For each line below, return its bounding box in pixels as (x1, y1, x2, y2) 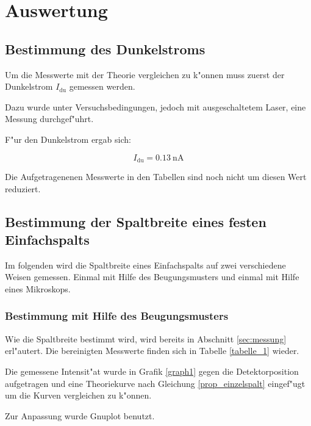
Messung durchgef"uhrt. (5, 112, 94, 125)
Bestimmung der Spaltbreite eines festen (5, 212, 266, 231)
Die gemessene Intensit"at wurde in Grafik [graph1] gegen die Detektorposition (5, 364, 299, 377)
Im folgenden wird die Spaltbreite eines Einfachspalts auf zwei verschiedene (5, 258, 286, 271)
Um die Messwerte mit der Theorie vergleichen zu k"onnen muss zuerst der (5, 68, 285, 81)
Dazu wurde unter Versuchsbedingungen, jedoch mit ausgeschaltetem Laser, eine (5, 100, 306, 113)
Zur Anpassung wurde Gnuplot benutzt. (5, 409, 155, 422)
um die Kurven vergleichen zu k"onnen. (5, 389, 152, 402)
